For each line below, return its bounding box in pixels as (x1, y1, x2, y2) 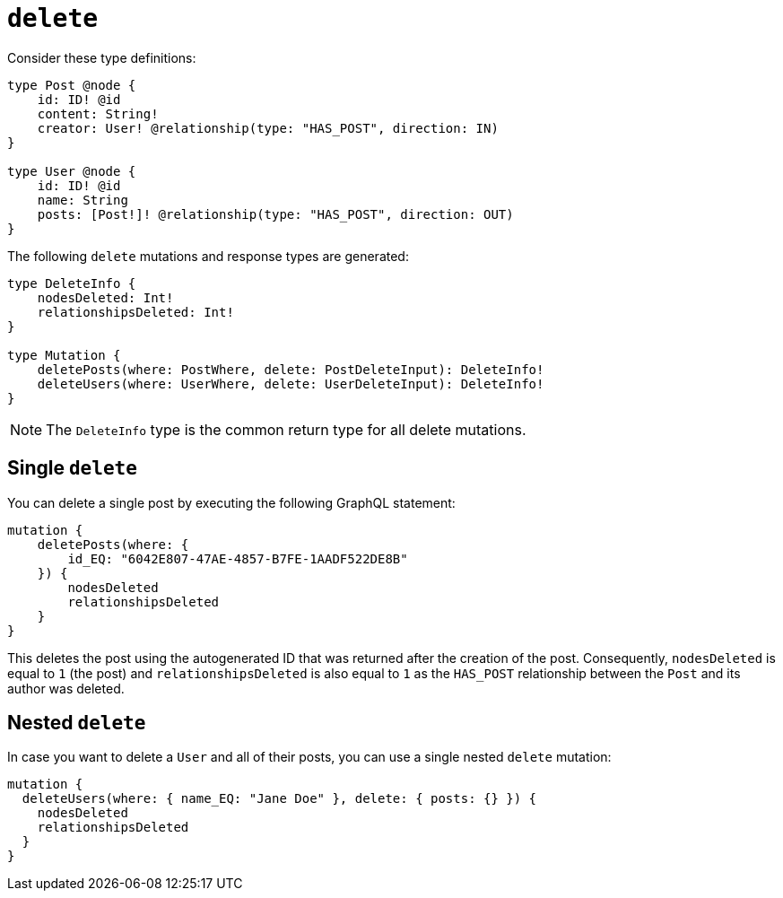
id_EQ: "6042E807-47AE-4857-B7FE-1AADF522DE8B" (67, 551, 408, 566)
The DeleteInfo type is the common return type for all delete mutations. (46, 420, 526, 439)
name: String (37, 192, 128, 207)
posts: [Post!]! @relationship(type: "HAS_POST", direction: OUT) (37, 206, 514, 222)
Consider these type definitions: (7, 49, 196, 65)
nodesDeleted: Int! (37, 290, 174, 305)
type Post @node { (7, 77, 136, 92)
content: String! (37, 106, 159, 121)
